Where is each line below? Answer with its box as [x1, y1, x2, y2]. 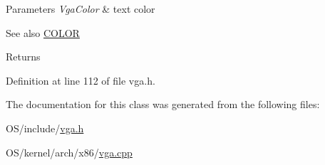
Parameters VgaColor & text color [6, 1, 155, 16]
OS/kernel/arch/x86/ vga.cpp [6, 144, 133, 159]
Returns [6, 49, 41, 64]
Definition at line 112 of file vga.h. [6, 73, 155, 87]
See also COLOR [6, 25, 80, 40]
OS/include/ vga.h [6, 120, 84, 135]
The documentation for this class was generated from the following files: [6, 97, 320, 112]
